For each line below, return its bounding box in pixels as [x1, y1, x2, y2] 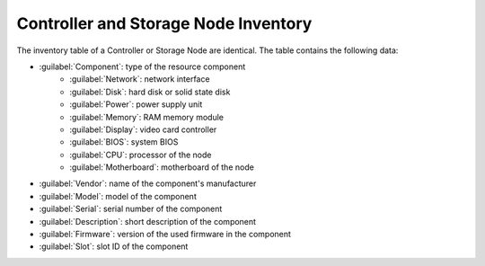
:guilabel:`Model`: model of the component [39, 191, 197, 201]
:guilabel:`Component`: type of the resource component [39, 61, 246, 72]
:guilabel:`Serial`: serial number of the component [39, 203, 223, 215]
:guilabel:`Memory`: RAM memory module [69, 111, 225, 122]
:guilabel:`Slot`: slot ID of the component [39, 241, 189, 252]
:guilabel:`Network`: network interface [69, 74, 210, 84]
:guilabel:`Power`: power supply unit [69, 99, 203, 110]
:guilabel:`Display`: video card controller [69, 124, 217, 135]
